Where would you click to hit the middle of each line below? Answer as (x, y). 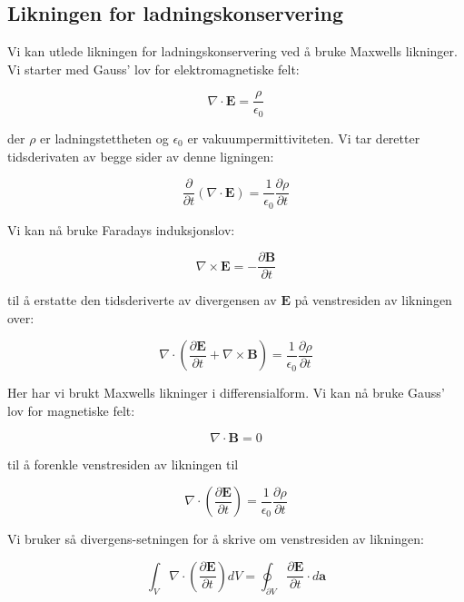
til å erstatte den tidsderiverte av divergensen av (142, 300)
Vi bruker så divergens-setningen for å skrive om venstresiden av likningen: (216, 539)
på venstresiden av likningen (373, 300)
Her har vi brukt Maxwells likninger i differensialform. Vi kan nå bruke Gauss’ (226, 393)
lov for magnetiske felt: (71, 411)
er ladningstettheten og (104, 138)
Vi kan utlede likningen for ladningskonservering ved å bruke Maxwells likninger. (232, 51)
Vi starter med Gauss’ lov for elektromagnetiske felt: (153, 69)
